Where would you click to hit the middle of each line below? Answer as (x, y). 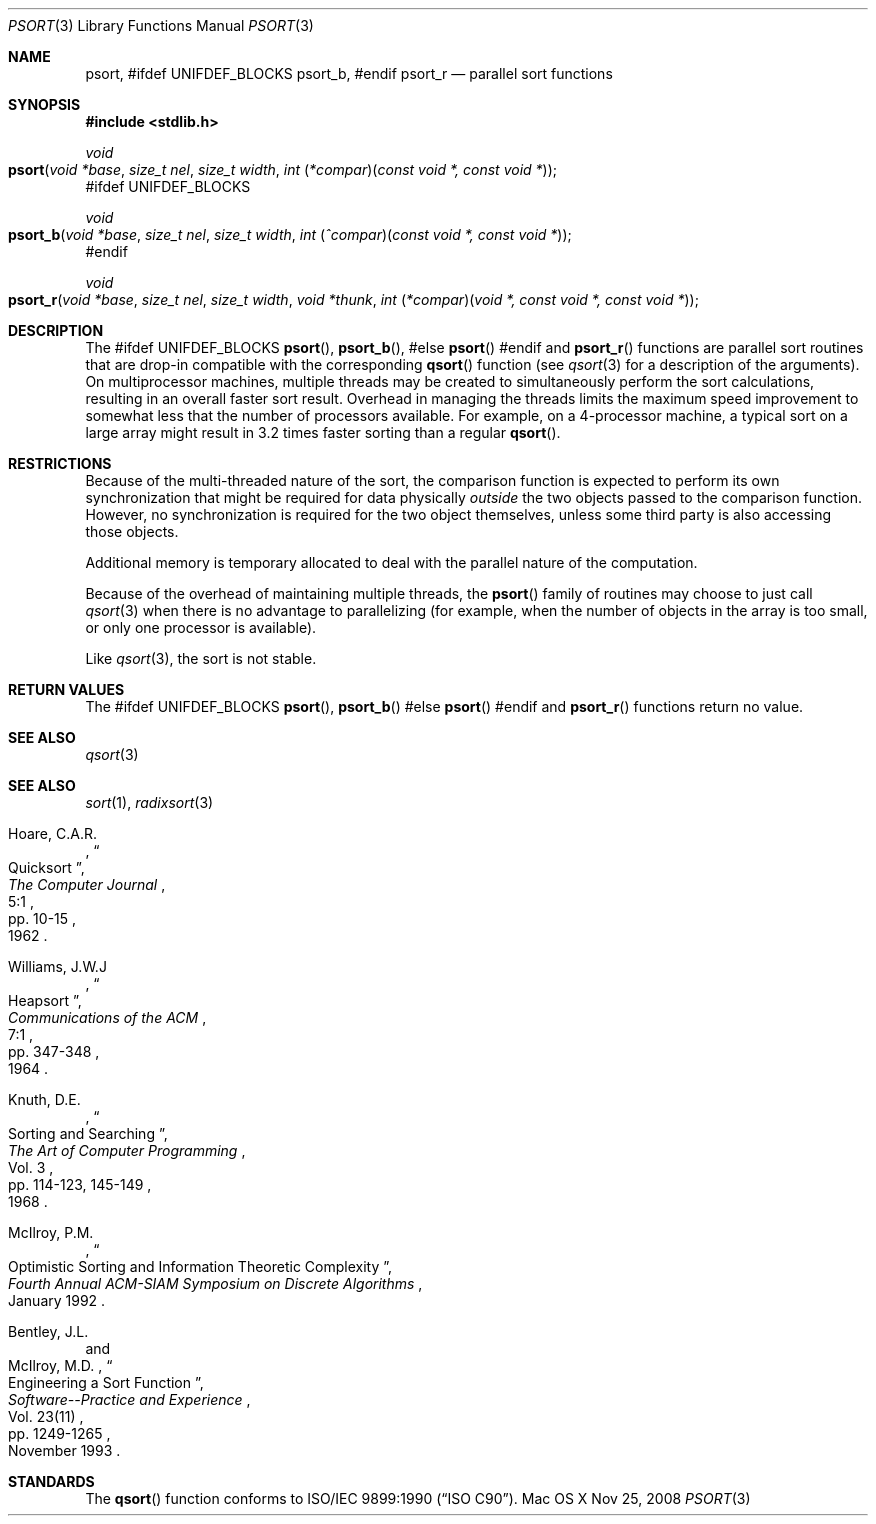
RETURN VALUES (66, 689)
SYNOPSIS (44, 104)
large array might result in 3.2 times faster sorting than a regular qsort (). (323, 432)
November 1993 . (64, 1450)
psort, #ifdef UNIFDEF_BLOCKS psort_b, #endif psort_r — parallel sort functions (349, 73)
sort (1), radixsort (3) (149, 802)
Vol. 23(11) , (46, 1416)
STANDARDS (51, 1481)
